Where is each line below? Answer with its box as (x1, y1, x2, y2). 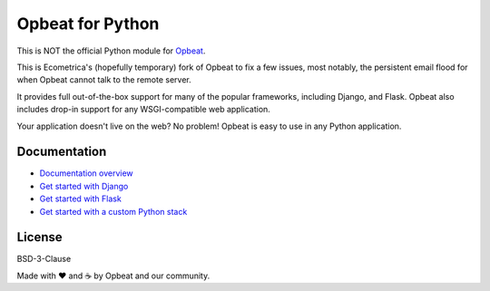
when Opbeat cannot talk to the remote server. (16, 74, 191, 85)
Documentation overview (39, 168, 133, 179)
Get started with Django (39, 180, 129, 191)
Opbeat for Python (16, 14, 160, 34)
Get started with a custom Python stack (39, 206, 188, 217)
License (16, 229, 63, 245)
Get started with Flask (39, 193, 122, 204)
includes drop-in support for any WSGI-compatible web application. (16, 104, 271, 115)
